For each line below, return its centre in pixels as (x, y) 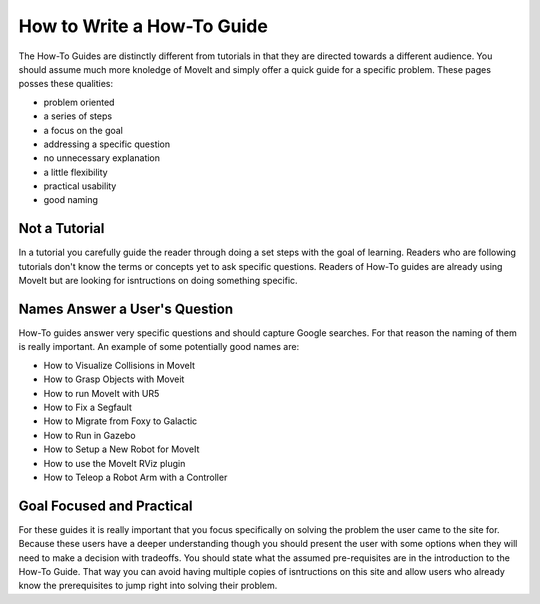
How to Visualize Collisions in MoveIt (119, 365)
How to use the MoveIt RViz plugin (114, 463)
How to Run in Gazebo (89, 435)
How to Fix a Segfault (87, 407)
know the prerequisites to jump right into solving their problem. (148, 586)
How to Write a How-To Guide (143, 26)
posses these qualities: (66, 84)
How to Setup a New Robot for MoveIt (121, 449)
